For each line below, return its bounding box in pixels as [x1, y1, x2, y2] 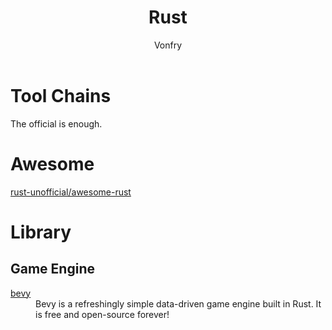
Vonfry [153, 39, 183, 51]
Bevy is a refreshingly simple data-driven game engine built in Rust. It [35, 297, 322, 310]
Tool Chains [10, 84, 112, 107]
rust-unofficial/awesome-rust [10, 186, 132, 198]
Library [10, 221, 72, 243]
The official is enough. [10, 117, 103, 130]
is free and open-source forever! [35, 308, 170, 320]
